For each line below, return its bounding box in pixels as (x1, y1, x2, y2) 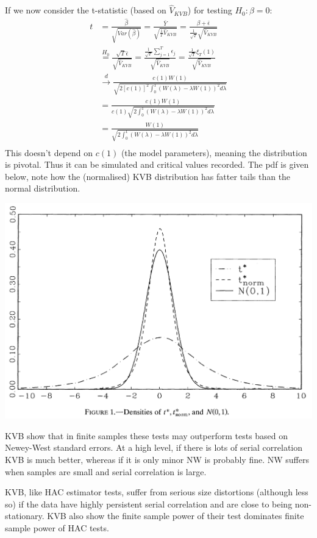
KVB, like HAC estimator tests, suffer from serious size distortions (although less (5, 486, 308, 498)
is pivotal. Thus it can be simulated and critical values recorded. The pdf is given (5, 158, 309, 171)
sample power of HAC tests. (5, 522, 109, 534)
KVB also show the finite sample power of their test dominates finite (47, 509, 304, 522)
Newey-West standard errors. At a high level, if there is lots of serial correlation (5, 441, 303, 454)
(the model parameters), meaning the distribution (121, 146, 307, 159)
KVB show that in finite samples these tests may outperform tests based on (5, 429, 288, 442)
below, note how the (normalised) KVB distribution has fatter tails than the (5, 170, 291, 182)
